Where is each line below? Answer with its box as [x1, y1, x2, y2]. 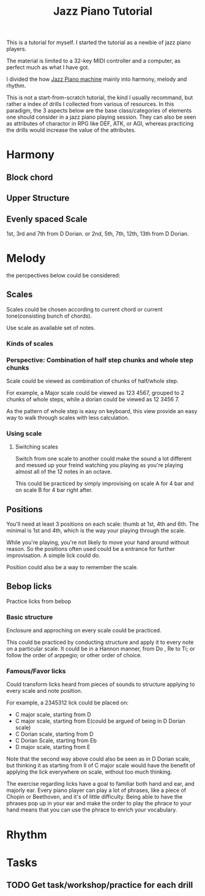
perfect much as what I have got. [6, 64, 90, 71]
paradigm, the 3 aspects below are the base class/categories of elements [6, 107, 192, 114]
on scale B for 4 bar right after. [15, 487, 93, 494]
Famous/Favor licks [6, 667, 66, 676]
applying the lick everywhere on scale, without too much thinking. [6, 768, 173, 775]
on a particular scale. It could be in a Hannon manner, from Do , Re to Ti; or [6, 645, 195, 652]
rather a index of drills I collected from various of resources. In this [6, 100, 174, 108]
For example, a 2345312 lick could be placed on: [6, 699, 129, 706]
